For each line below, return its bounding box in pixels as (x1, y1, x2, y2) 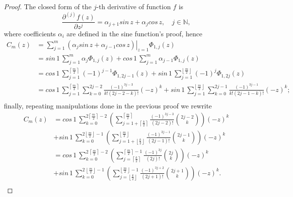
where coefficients (4, 28, 56, 38)
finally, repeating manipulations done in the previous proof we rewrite (4, 101, 212, 111)
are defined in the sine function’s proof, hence (67, 28, 203, 38)
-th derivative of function (96, 1, 171, 11)
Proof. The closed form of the (4, 1, 92, 11)
